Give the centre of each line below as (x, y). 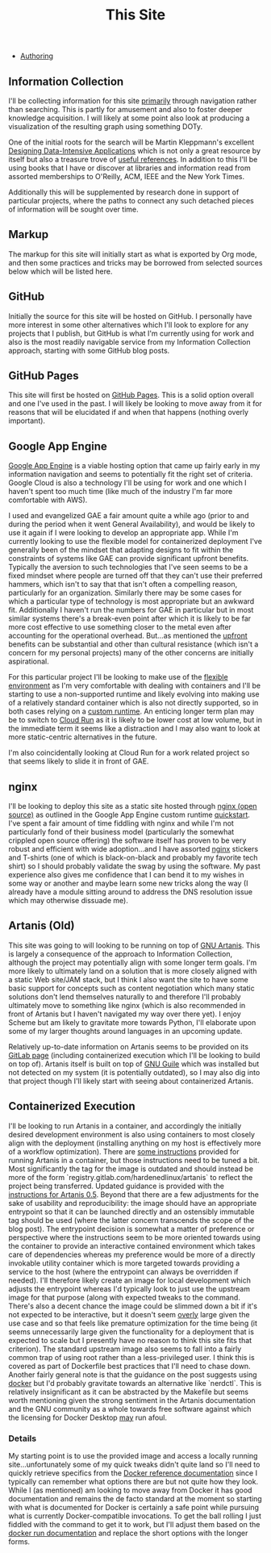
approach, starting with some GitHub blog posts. (89, 350)
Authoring (37, 56)
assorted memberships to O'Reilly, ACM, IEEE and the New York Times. (127, 176)
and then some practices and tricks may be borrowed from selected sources (135, 262)
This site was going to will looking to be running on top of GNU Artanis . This (134, 945)
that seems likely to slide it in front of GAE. (79, 761)
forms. (19, 1541)
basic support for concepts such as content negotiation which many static (132, 988)
